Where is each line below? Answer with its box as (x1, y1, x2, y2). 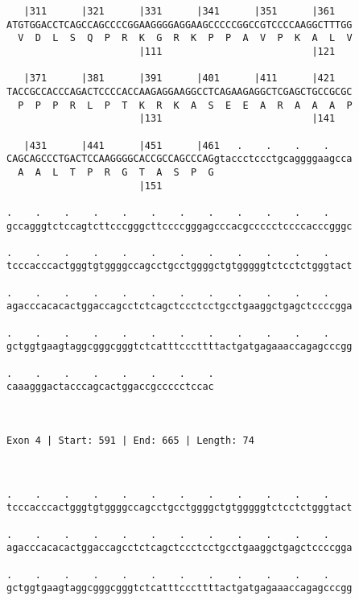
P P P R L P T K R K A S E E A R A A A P (18, 99, 353, 111)
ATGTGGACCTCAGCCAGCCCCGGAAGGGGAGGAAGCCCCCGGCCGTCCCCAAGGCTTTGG (6, 19, 353, 31)
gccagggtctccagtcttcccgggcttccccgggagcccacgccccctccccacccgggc (6, 220, 353, 232)
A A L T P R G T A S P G (18, 166, 214, 178)
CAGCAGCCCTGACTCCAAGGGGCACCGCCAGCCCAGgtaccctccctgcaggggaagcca (6, 153, 353, 165)
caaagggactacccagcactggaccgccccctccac (6, 381, 214, 393)
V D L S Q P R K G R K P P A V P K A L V (18, 32, 353, 44)
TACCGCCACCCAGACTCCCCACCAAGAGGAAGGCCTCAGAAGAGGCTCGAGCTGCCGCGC (6, 85, 353, 97)
